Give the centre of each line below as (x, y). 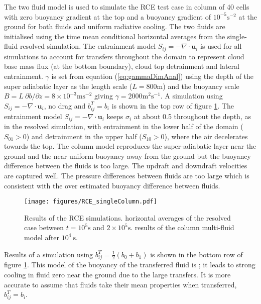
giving (104, 96)
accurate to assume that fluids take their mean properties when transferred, (120, 284)
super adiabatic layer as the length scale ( (68, 86)
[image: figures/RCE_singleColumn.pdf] (91, 202)
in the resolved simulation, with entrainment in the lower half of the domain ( (124, 126)
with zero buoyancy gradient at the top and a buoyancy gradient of (107, 16)
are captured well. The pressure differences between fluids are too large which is (127, 175)
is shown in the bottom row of (197, 254)
